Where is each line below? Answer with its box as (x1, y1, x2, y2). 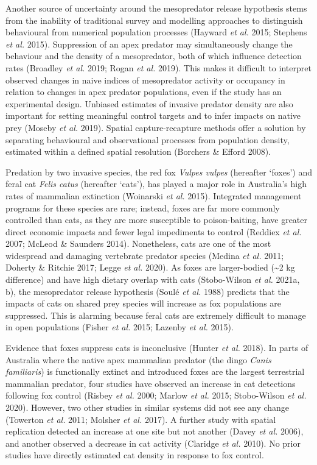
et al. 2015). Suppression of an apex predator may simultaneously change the (5, 37, 293, 50)
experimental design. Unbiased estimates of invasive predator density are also (5, 97, 293, 110)
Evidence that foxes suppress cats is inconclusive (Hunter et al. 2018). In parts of (5, 341, 308, 354)
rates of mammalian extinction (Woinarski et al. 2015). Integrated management (5, 189, 302, 202)
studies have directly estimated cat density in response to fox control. (5, 449, 264, 461)
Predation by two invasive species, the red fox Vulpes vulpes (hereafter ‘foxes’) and (5, 165, 312, 178)
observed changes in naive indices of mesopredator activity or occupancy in (5, 73, 285, 86)
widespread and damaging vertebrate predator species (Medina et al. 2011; (5, 249, 284, 261)
